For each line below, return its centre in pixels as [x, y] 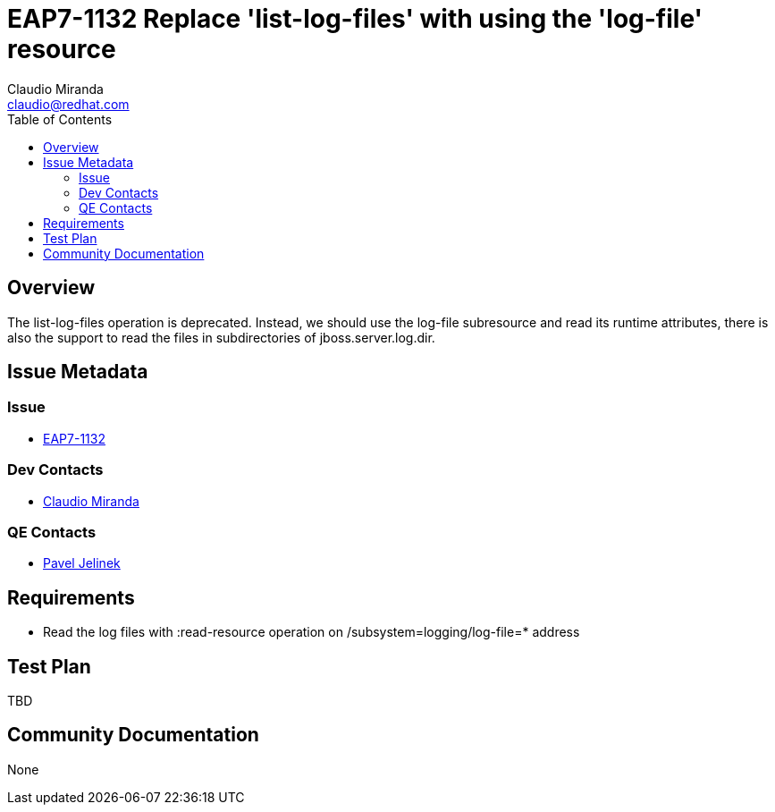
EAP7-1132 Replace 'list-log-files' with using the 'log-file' [355, 19]
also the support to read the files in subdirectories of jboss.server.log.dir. [221, 337]
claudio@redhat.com [68, 104]
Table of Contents [60, 119]
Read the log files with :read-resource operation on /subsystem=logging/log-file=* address [312, 632]
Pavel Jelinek [82, 563]
